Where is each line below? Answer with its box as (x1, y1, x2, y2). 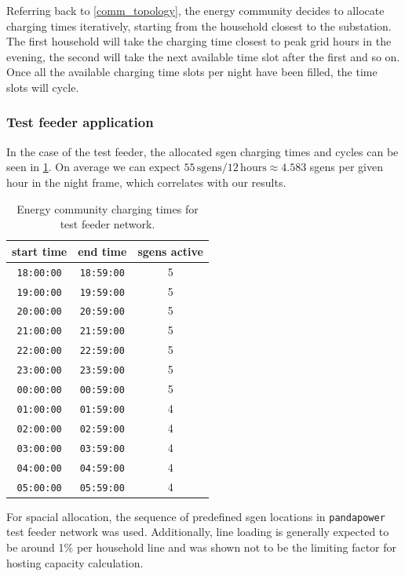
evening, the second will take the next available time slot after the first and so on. (6, 48, 400, 64)
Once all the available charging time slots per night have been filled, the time (6, 64, 378, 80)
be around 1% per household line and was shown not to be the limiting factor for (6, 538, 397, 555)
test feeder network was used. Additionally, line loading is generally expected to (6, 523, 389, 540)
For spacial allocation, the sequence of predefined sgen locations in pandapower (6, 508, 385, 524)
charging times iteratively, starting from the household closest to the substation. (6, 17, 392, 34)
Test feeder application (6, 112, 154, 132)
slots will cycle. (6, 78, 79, 95)
